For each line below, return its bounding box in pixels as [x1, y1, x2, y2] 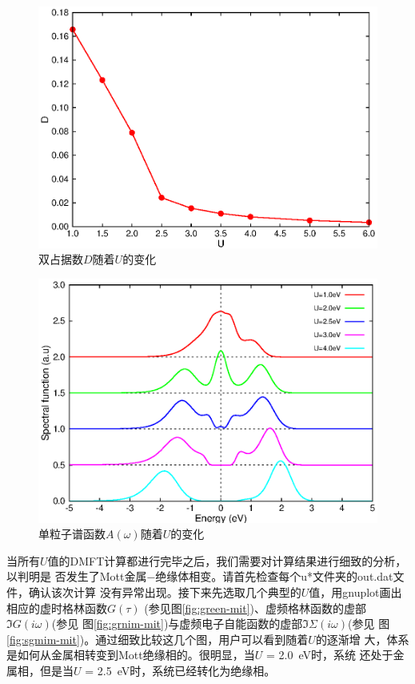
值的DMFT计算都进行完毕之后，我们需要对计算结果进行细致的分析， [47, 552, 407, 569]
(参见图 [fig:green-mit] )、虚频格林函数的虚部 [144, 599, 366, 616]
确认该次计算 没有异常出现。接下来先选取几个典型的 [28, 583, 301, 600]
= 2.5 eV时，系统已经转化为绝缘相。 [85, 662, 276, 678]
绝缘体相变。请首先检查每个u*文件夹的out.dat [155, 568, 393, 585]
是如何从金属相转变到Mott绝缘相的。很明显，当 [6, 646, 255, 663]
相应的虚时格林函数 [6, 599, 107, 616]
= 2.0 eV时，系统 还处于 [265, 646, 393, 663]
